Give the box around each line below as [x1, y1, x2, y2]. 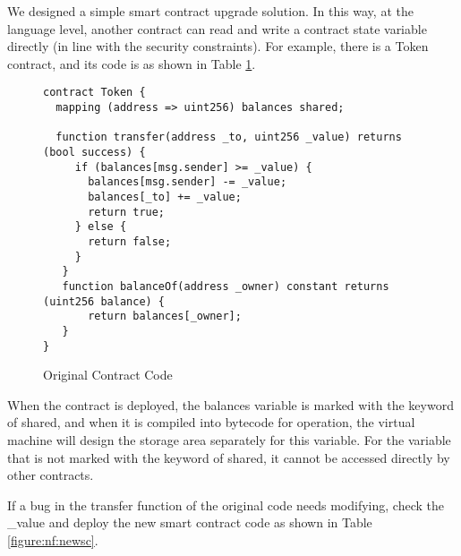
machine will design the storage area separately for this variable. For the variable [7, 430, 451, 449]
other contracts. [7, 466, 94, 484]
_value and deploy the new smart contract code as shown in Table [7, 513, 372, 532]
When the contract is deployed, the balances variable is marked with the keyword [7, 395, 454, 414]
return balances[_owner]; [88, 310, 242, 323]
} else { [74, 220, 127, 234]
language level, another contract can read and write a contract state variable [7, 19, 427, 38]
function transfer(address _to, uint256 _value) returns [55, 131, 402, 144]
